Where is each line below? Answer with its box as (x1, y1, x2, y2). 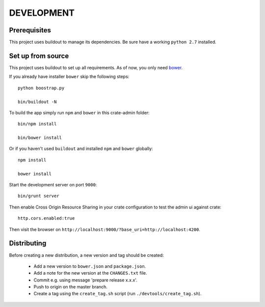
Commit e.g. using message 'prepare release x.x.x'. (33, 277, 137, 283)
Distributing (9, 239, 47, 248)
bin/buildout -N (18, 99, 57, 104)
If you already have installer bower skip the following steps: (9, 74, 130, 79)
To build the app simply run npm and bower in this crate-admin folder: (9, 109, 150, 115)
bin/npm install (18, 121, 57, 127)
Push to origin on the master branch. (33, 284, 108, 290)
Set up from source (9, 51, 69, 60)
